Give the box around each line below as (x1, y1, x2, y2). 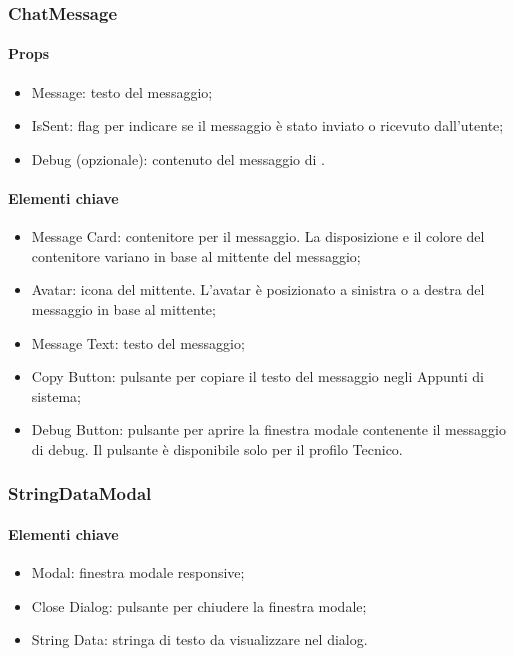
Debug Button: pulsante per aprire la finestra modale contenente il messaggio (31, 419, 506, 440)
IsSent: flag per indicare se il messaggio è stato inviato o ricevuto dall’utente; (31, 115, 504, 136)
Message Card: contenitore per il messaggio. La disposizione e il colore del (31, 226, 485, 247)
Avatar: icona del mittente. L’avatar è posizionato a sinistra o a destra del (31, 279, 485, 300)
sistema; (31, 385, 81, 406)
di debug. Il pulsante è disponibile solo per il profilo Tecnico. (31, 438, 403, 459)
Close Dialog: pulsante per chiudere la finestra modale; (31, 595, 367, 616)
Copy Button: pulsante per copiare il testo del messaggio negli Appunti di (31, 366, 484, 387)
